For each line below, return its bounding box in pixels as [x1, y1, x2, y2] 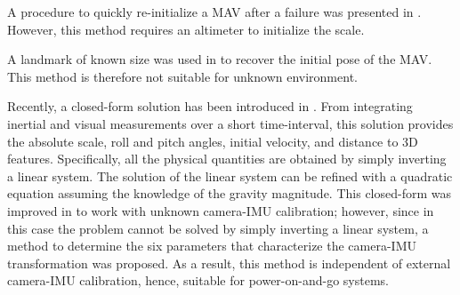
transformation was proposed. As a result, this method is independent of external [7, 253, 451, 272]
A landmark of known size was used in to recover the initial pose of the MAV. [7, 50, 432, 68]
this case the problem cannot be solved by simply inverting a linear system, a [7, 219, 429, 237]
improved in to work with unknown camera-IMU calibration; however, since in [7, 201, 434, 219]
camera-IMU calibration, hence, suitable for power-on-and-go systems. [7, 271, 390, 290]
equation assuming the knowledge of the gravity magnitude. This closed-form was [7, 184, 451, 203]
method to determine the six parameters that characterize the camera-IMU [7, 236, 416, 255]
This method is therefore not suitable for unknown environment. [7, 67, 358, 85]
